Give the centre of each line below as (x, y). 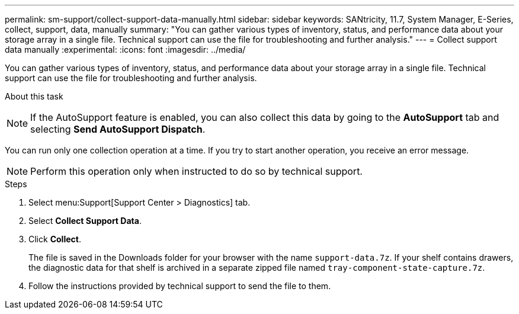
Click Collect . (55, 239)
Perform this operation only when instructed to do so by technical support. (196, 171)
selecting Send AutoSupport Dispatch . (118, 129)
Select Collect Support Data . (85, 221)
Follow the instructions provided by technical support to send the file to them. (180, 286)
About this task (34, 96)
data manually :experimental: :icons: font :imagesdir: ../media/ (125, 49)
